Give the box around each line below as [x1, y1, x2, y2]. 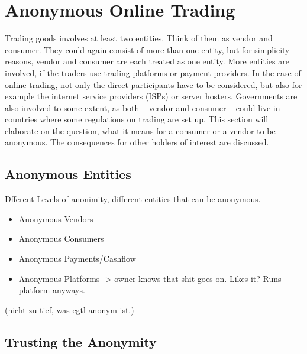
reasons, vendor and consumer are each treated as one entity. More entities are [5, 55, 289, 67]
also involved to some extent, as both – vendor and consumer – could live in [5, 101, 280, 113]
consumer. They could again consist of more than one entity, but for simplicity [5, 43, 290, 56]
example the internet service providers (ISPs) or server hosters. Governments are [5, 90, 298, 102]
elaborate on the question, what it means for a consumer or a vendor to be [5, 124, 276, 137]
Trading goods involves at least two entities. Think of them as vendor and [5, 32, 273, 44]
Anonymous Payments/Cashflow [18, 252, 136, 265]
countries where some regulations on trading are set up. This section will [5, 113, 269, 125]
